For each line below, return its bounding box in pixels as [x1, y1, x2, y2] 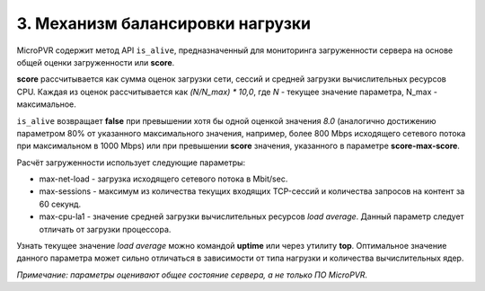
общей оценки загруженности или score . [16, 57, 175, 67]
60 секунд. [39, 198, 82, 209]
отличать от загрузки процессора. [39, 224, 172, 234]
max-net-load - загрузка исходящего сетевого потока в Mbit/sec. [39, 173, 288, 184]
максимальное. [16, 99, 76, 110]
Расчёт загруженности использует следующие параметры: [16, 157, 246, 168]
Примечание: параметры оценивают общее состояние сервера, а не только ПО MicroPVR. [16, 269, 368, 280]
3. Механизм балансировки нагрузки [16, 13, 312, 33]
